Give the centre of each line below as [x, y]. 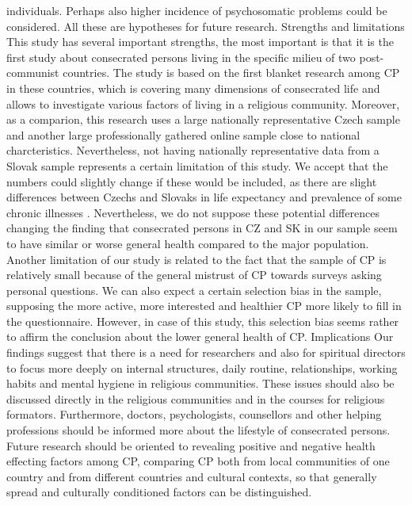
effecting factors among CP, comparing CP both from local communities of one [198, 461]
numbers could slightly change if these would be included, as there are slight [192, 181]
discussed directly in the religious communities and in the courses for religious [196, 398]
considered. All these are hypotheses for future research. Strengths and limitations [206, 26]
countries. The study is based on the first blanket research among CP [231, 73]
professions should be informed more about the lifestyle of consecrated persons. [198, 430]
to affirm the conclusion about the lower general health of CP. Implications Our [200, 337]
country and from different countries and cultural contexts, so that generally [192, 476]
